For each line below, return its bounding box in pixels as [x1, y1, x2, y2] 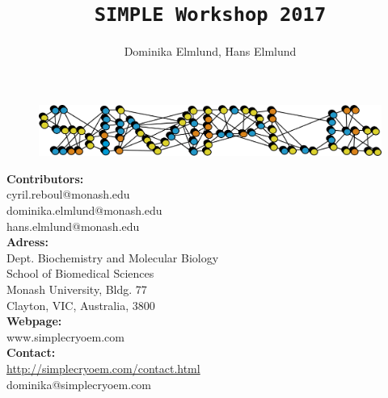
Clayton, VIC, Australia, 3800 [6, 296, 155, 313]
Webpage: [6, 312, 62, 329]
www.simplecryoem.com [6, 328, 124, 345]
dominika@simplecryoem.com [6, 375, 152, 392]
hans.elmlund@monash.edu [6, 217, 140, 234]
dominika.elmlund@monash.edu [6, 202, 162, 219]
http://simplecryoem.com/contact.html [6, 359, 200, 376]
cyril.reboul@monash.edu [6, 186, 130, 203]
